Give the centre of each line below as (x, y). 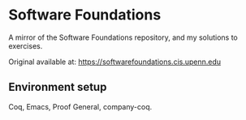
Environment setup (58, 87)
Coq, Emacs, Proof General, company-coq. (80, 106)
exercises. (26, 45)
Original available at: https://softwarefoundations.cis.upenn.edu (115, 62)
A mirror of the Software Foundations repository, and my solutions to (123, 37)
